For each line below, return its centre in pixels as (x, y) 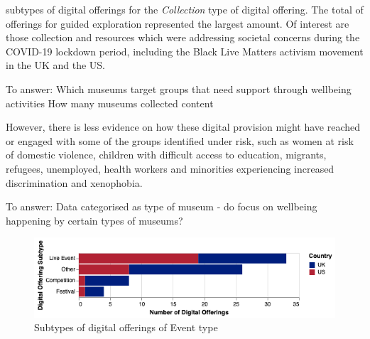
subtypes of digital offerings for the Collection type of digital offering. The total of (185, 9)
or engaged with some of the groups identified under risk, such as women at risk (180, 140)
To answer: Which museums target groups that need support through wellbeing (179, 88)
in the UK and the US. (56, 65)
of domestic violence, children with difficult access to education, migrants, (166, 155)
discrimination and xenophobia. (74, 182)
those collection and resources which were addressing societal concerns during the (183, 37)
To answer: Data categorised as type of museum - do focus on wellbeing (162, 206)
